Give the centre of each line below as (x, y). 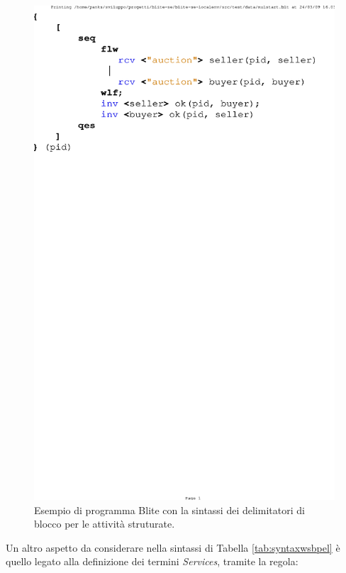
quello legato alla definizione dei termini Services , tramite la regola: (152, 561)
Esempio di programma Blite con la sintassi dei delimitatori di (169, 510)
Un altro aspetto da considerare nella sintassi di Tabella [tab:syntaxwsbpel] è (173, 547)
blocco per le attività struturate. (105, 524)
